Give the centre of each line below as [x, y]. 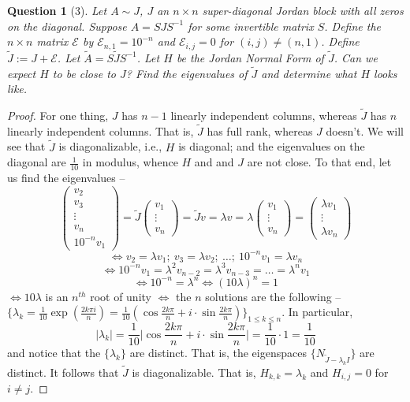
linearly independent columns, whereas [264, 115]
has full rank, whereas [260, 130]
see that [26, 146]
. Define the [353, 26]
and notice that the [54, 353]
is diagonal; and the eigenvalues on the [272, 146]
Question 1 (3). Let [57, 10]
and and [214, 162]
